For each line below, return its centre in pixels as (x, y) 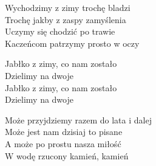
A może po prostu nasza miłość (63, 143)
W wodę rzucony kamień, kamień (67, 155)
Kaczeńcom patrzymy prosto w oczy (72, 43)
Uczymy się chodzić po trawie (60, 31)
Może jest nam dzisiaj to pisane (64, 132)
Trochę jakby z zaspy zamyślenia (66, 19)
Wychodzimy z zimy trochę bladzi (68, 7)
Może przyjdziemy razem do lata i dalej (78, 119)
